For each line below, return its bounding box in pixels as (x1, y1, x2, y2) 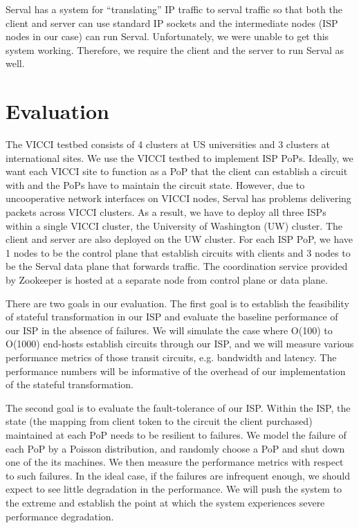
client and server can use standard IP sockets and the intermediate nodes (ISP (6, 15, 338, 30)
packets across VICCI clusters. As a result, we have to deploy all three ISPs (6, 205, 326, 219)
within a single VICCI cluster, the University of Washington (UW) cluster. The (6, 218, 343, 233)
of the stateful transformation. (6, 377, 134, 392)
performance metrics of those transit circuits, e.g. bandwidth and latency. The (6, 350, 337, 364)
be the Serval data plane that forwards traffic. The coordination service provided (6, 259, 348, 273)
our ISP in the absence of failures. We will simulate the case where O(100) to (6, 322, 333, 337)
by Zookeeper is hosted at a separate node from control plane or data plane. (6, 273, 328, 287)
